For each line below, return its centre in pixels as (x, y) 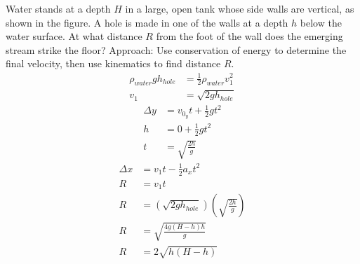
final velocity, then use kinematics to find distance (113, 63)
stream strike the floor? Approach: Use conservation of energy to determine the (176, 49)
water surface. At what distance (74, 36)
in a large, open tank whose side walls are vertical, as (240, 8)
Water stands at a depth (58, 8)
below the (321, 22)
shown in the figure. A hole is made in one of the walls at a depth (147, 22)
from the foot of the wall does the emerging (249, 36)
